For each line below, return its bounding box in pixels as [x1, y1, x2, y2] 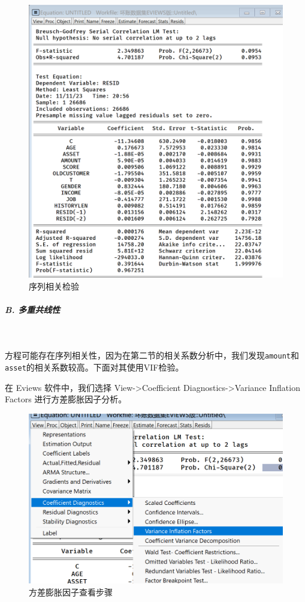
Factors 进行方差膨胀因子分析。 [5, 393, 127, 405]
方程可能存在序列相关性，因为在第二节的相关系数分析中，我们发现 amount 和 [5, 349, 299, 362]
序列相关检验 [29, 279, 79, 292]
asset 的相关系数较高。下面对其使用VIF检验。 [5, 361, 184, 374]
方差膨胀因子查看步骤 [29, 585, 113, 598]
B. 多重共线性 [5, 303, 61, 315]
